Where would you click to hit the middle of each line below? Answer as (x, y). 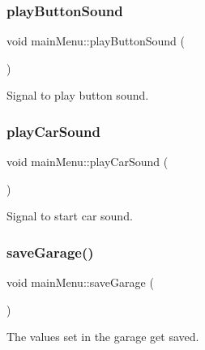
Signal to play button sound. (78, 95)
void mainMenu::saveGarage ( (80, 282)
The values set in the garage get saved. (103, 337)
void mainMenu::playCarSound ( (88, 162)
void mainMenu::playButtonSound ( (96, 41)
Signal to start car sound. (70, 216)
